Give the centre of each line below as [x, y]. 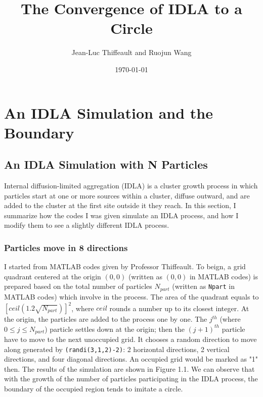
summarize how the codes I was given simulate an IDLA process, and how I [121, 215]
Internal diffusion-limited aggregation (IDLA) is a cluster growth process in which [131, 186]
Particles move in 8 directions [66, 247]
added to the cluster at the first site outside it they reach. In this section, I [120, 205]
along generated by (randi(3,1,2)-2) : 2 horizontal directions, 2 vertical [117, 349]
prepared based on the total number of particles [78, 286]
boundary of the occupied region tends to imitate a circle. [94, 389]
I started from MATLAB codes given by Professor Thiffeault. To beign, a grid [125, 266]
